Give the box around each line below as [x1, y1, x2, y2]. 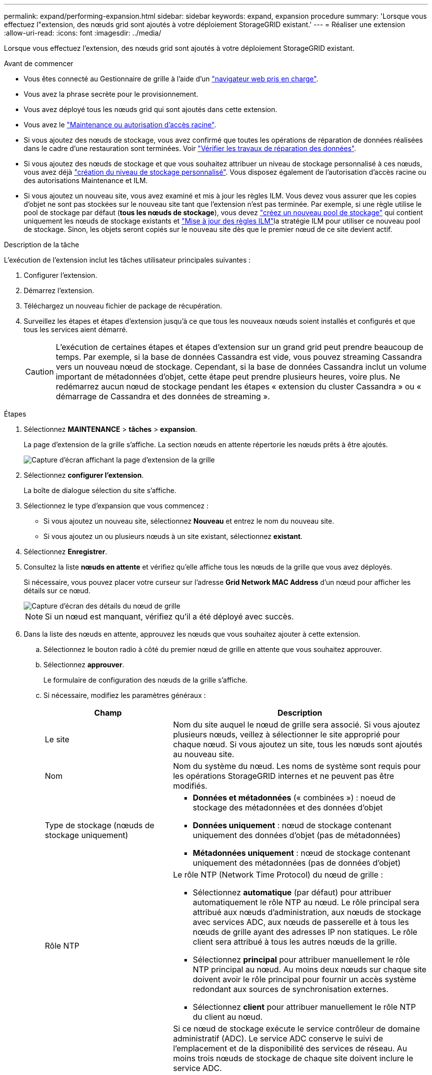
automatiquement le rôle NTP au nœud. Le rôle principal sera [192, 897, 420, 907]
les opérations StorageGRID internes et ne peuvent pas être [173, 771, 395, 781]
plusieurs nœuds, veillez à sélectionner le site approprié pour [173, 729, 400, 739]
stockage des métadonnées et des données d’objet [192, 803, 383, 812]
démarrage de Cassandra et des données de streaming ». [56, 391, 270, 401]
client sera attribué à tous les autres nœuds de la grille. [192, 937, 397, 947]
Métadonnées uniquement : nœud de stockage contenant [192, 848, 410, 858]
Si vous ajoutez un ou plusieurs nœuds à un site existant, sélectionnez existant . [43, 532, 303, 540]
